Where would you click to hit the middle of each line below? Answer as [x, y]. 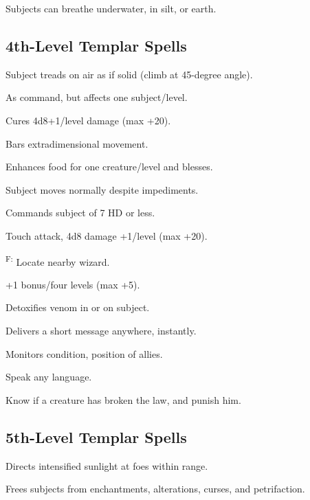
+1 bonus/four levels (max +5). [73, 284]
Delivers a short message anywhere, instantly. [101, 330]
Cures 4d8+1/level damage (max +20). [88, 120]
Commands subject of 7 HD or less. [80, 213]
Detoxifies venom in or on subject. [78, 307]
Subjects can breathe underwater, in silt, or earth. [111, 8]
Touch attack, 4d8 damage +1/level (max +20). [107, 235]
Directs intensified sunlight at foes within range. [107, 465]
